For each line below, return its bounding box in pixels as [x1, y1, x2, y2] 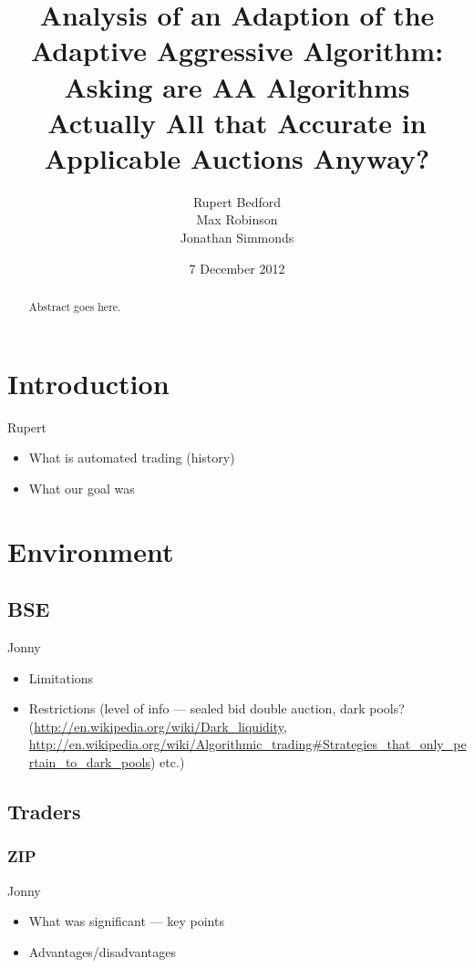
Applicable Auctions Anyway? [44, 139, 430, 176]
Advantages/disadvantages [28, 942, 177, 961]
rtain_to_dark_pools [28, 752, 150, 771]
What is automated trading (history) [28, 448, 235, 467]
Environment [7, 532, 174, 569]
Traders [7, 796, 81, 825]
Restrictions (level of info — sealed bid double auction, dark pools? [28, 699, 405, 718]
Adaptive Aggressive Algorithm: [30, 32, 444, 69]
